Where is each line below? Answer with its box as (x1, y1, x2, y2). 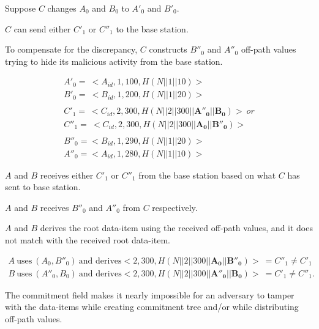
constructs (149, 43, 187, 56)
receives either (40, 168, 94, 181)
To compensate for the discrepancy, (5, 43, 138, 56)
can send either (13, 22, 71, 35)
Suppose (5, 2, 36, 14)
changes (47, 2, 77, 14)
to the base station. (116, 22, 189, 35)
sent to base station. (5, 180, 81, 193)
